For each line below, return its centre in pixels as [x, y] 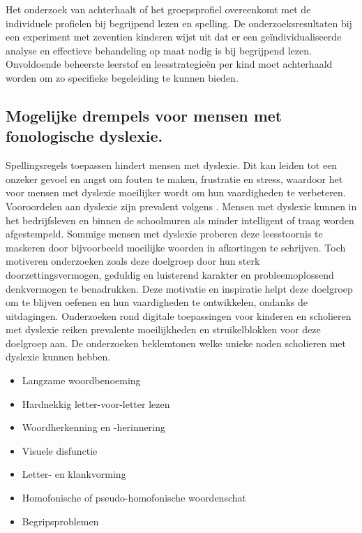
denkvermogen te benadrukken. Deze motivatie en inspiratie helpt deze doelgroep [179, 288]
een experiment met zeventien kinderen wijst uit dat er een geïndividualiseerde [174, 37]
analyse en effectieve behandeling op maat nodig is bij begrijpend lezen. [159, 50]
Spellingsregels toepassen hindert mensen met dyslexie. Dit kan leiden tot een [172, 165]
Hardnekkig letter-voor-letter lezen [96, 403]
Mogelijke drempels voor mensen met [144, 115]
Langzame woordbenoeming [81, 380]
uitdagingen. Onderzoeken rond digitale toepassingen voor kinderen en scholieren [179, 315]
